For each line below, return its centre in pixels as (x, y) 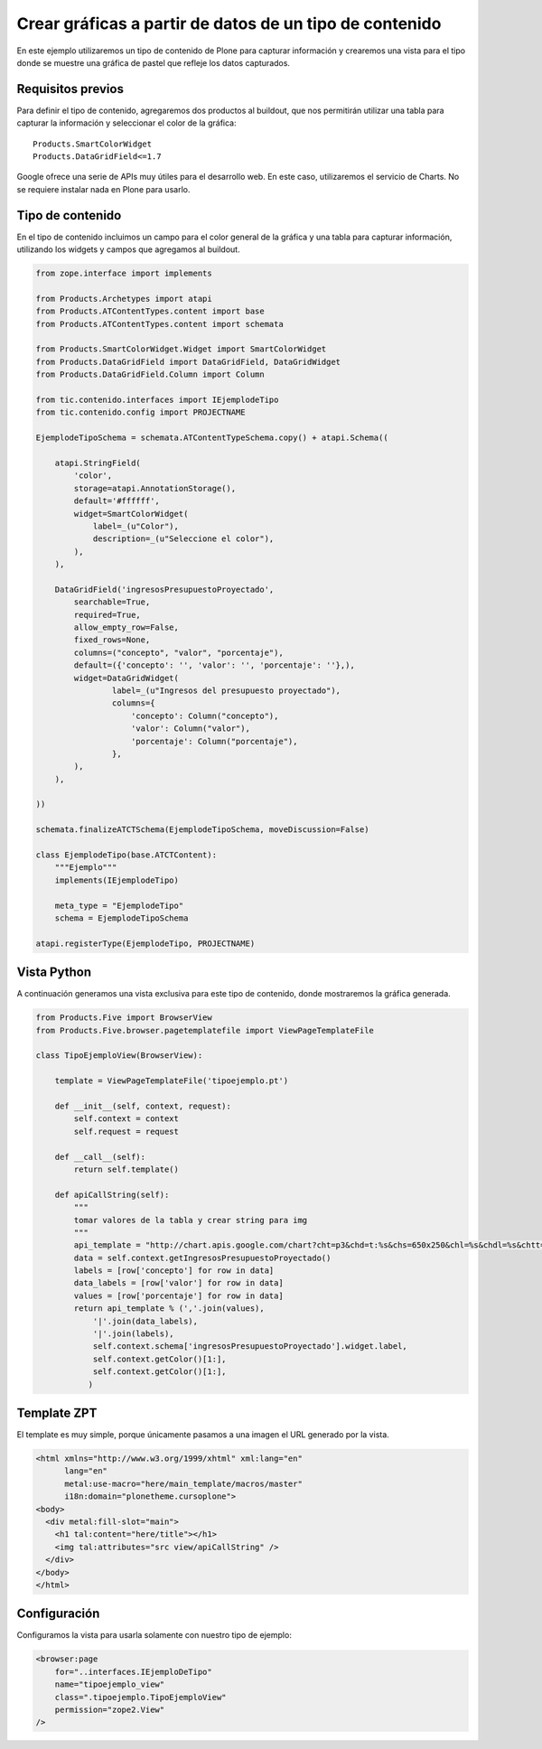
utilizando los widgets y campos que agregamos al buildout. (128, 249)
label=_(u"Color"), (136, 526)
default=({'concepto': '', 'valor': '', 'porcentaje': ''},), (215, 665)
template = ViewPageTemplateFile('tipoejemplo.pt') (172, 1081)
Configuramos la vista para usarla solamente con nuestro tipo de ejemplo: (154, 1635)
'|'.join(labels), (134, 1334)
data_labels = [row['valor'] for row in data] (178, 1283)
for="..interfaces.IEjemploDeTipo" (133, 1672)
